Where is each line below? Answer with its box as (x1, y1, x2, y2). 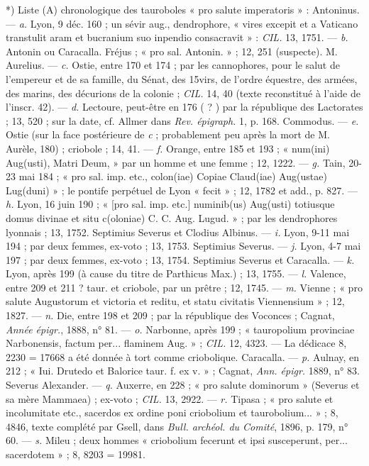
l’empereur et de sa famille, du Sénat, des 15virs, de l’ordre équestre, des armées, (6, 71, 358, 86)
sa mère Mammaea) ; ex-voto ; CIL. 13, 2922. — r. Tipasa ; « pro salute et (6, 391, 334, 406)
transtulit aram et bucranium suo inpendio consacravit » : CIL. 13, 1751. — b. (6, 30, 348, 45)
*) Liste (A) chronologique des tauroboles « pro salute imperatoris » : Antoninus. (6, 2, 360, 16)
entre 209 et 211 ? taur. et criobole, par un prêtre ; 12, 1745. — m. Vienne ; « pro (6, 279, 363, 294)
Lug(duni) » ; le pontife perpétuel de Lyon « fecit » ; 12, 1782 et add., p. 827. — (6, 182, 358, 197)
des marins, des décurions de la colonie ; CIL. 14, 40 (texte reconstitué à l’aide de (6, 85, 360, 100)
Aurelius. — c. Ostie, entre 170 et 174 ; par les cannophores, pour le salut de (6, 57, 340, 72)
